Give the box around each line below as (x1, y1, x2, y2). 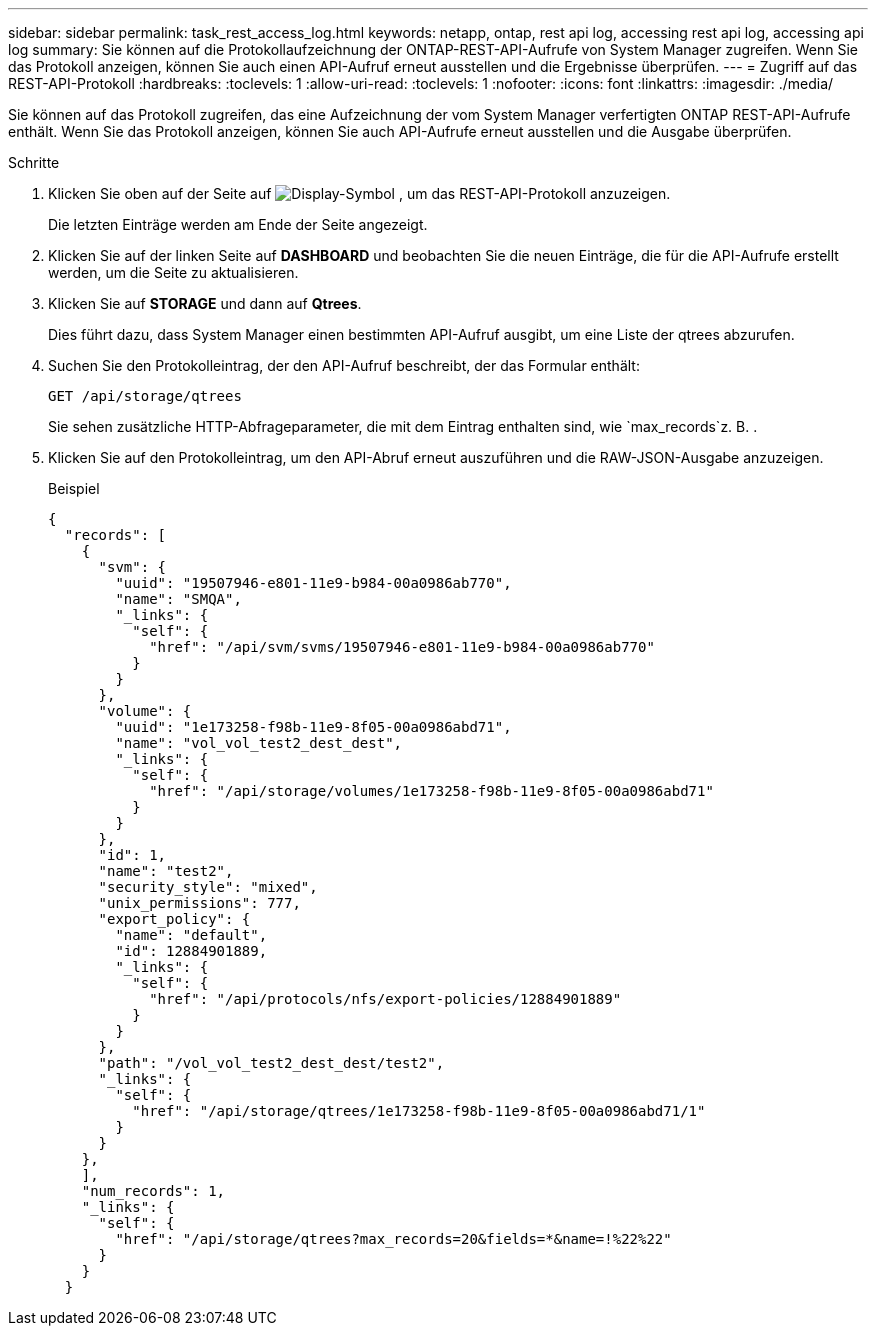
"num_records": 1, (81, 1183, 226, 1199)
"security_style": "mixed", (98, 879, 318, 895)
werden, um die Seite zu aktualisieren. (48, 264, 299, 281)
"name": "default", (115, 927, 268, 943)
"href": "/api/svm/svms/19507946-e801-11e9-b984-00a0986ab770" (149, 639, 655, 655)
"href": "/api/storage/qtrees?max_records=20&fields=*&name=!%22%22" (115, 1231, 672, 1247)
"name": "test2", (98, 863, 234, 879)
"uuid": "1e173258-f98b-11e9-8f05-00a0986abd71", (115, 719, 512, 735)
